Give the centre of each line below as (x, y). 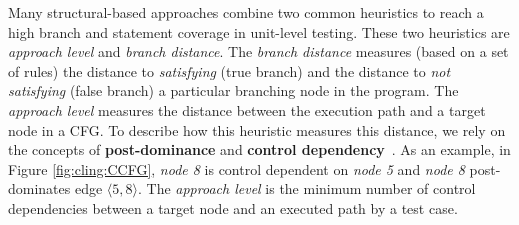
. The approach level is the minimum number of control (306, 188)
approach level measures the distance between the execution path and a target (247, 109)
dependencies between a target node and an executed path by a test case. (233, 207)
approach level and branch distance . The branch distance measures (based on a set (258, 51)
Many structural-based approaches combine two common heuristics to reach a (246, 12)
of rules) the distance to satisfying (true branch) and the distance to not (229, 70)
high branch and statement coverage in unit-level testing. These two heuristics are (259, 31)
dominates (39, 188)
